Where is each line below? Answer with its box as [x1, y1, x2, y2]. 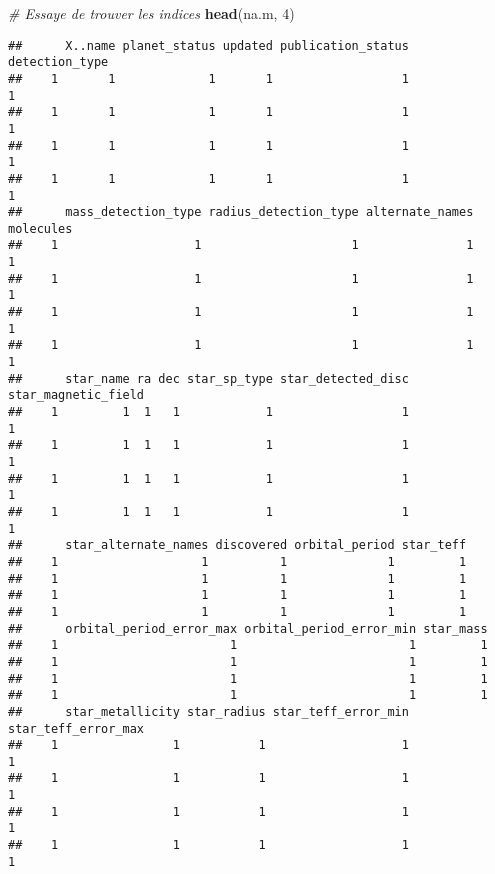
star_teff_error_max [8, 721, 145, 736]
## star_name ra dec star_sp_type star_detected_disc [8, 371, 409, 386]
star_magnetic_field [8, 388, 145, 403]
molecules [8, 221, 73, 236]
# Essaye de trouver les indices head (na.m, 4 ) [8, 3, 295, 23]
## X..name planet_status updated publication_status [8, 38, 409, 53]
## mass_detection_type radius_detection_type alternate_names [8, 205, 474, 220]
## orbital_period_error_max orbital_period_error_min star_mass [8, 621, 488, 636]
